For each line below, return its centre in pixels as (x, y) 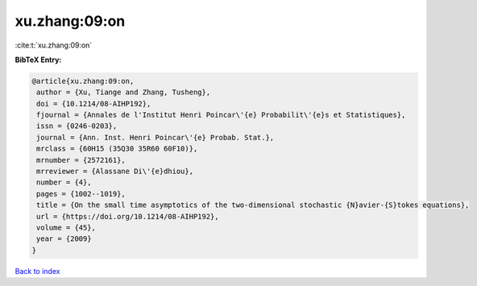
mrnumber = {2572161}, (81, 160)
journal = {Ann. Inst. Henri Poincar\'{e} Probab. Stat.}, (156, 137)
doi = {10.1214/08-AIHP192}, (94, 104)
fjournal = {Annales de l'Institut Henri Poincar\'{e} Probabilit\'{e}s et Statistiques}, (221, 115)
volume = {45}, (66, 228)
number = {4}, (64, 182)
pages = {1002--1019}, (81, 194)
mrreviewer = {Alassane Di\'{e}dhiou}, (115, 172)
